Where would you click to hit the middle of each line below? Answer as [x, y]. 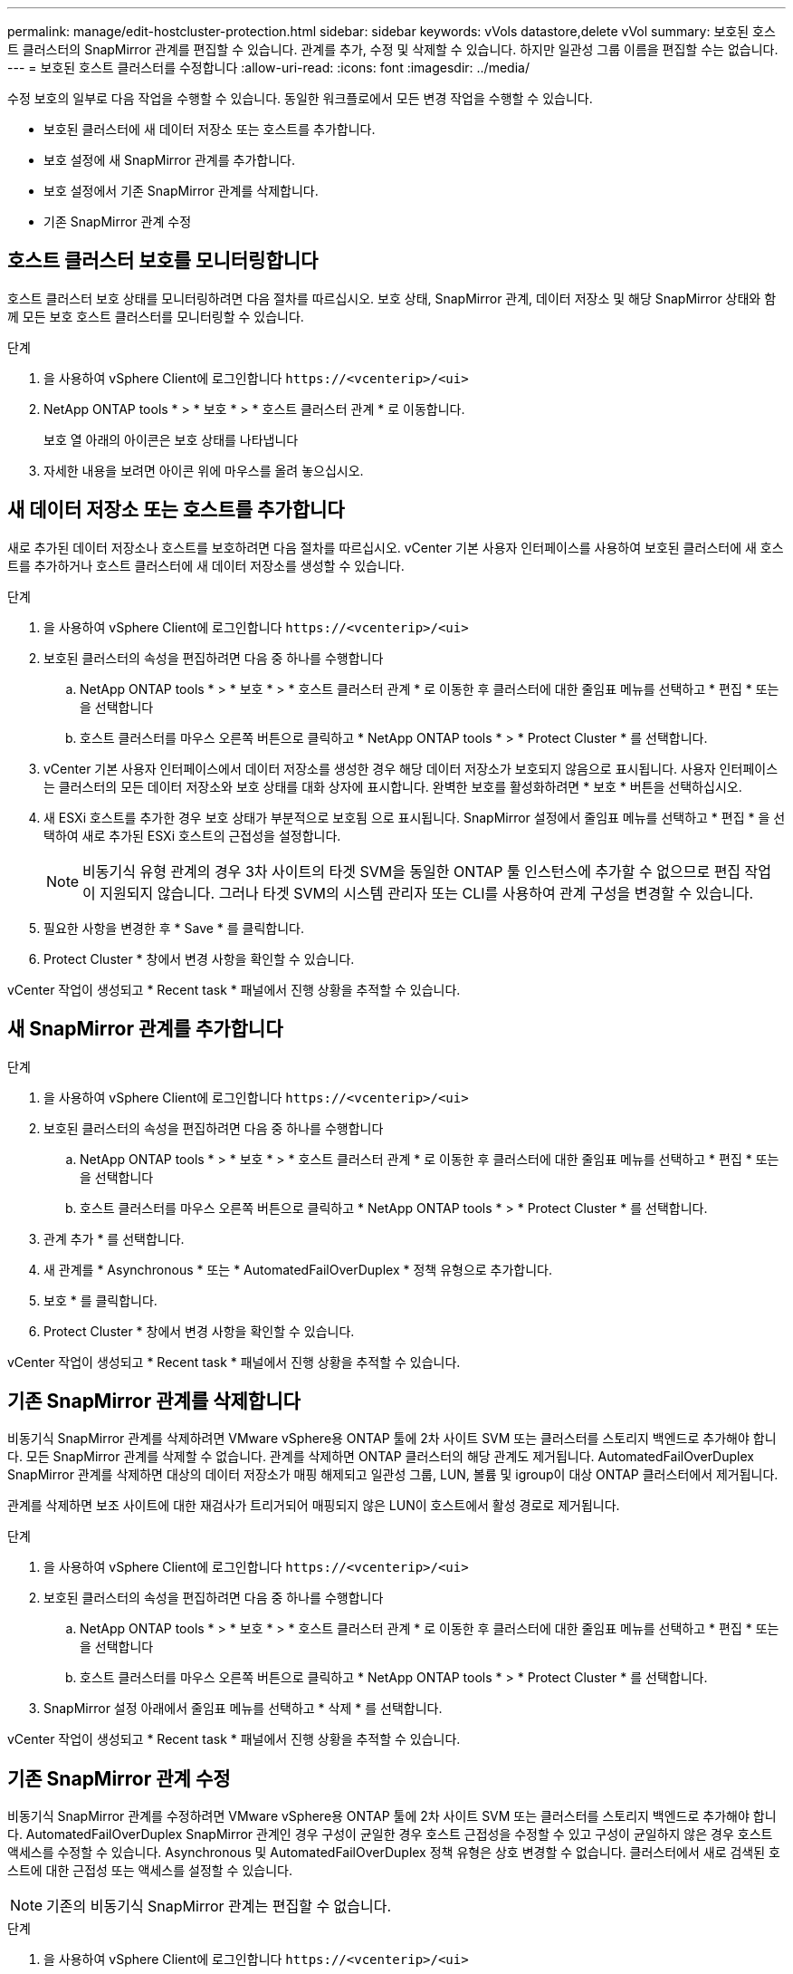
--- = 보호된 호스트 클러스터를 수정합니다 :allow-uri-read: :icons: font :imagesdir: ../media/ [268, 67]
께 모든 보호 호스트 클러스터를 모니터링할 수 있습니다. [156, 316]
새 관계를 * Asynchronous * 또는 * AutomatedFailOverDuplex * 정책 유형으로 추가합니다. [298, 1269]
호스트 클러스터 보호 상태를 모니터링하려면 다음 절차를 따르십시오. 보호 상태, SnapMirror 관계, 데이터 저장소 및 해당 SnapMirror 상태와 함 [392, 298]
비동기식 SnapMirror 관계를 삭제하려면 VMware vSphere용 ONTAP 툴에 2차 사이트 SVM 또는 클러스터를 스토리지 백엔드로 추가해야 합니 [392, 1439]
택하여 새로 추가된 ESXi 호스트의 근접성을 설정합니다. [192, 835]
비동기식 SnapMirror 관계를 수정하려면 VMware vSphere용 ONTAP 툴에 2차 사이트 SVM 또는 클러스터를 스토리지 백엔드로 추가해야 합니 [392, 1816]
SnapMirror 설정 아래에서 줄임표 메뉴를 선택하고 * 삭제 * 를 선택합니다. [243, 1709]
